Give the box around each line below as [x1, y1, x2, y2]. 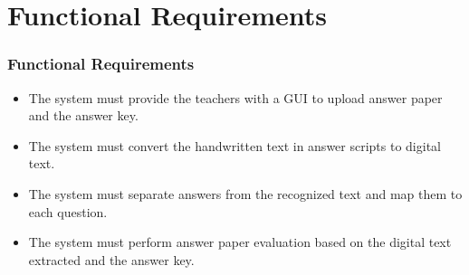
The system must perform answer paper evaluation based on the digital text [28, 232, 452, 251]
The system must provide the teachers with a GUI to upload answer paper [28, 88, 443, 107]
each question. [28, 202, 108, 221]
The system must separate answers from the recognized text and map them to [28, 184, 463, 203]
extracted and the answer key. [28, 250, 195, 269]
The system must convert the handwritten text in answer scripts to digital [28, 136, 441, 155]
